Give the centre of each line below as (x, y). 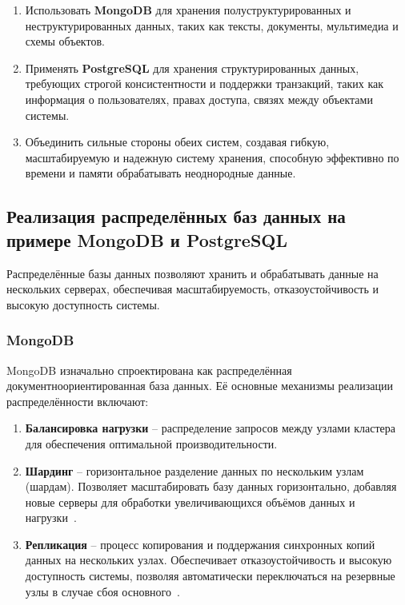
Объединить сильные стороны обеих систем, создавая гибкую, (177, 142)
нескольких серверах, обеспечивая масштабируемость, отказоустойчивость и (192, 289)
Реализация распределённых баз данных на (176, 216)
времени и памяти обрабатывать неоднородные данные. (160, 173)
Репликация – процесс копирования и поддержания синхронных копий (200, 544)
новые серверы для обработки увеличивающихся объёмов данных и (190, 502)
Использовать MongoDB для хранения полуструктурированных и (188, 10)
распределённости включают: (78, 401)
